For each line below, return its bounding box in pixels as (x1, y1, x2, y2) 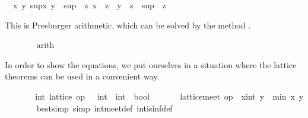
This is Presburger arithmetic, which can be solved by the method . (5, 18, 251, 31)
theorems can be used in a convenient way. (5, 70, 160, 82)
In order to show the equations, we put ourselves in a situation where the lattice (5, 58, 297, 71)
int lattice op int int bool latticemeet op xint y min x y (35, 90, 304, 102)
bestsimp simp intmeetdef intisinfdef (36, 101, 173, 114)
